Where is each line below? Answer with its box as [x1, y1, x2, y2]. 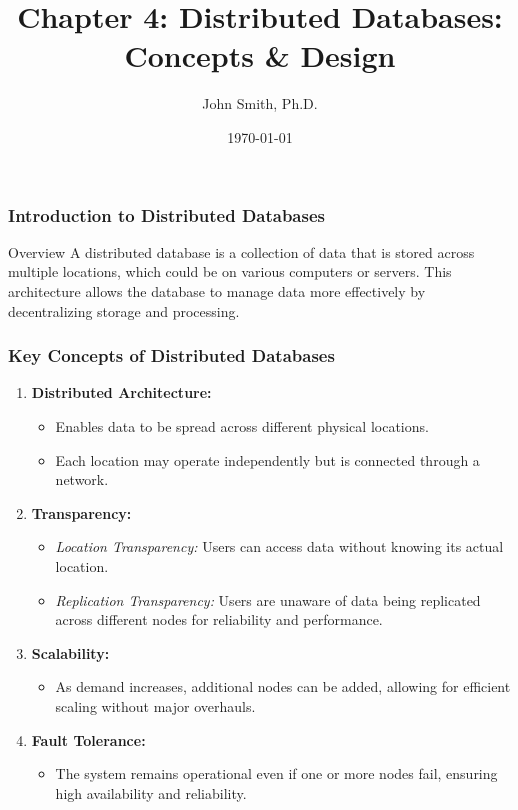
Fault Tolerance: [31, 729, 146, 750]
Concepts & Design [124, 35, 396, 76]
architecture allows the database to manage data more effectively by [8, 280, 426, 301]
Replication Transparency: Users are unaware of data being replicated [55, 589, 481, 610]
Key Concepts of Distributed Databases [8, 343, 335, 368]
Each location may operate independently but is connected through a [55, 449, 480, 470]
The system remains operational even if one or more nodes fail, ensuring [55, 763, 498, 784]
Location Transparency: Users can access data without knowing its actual [55, 536, 504, 557]
